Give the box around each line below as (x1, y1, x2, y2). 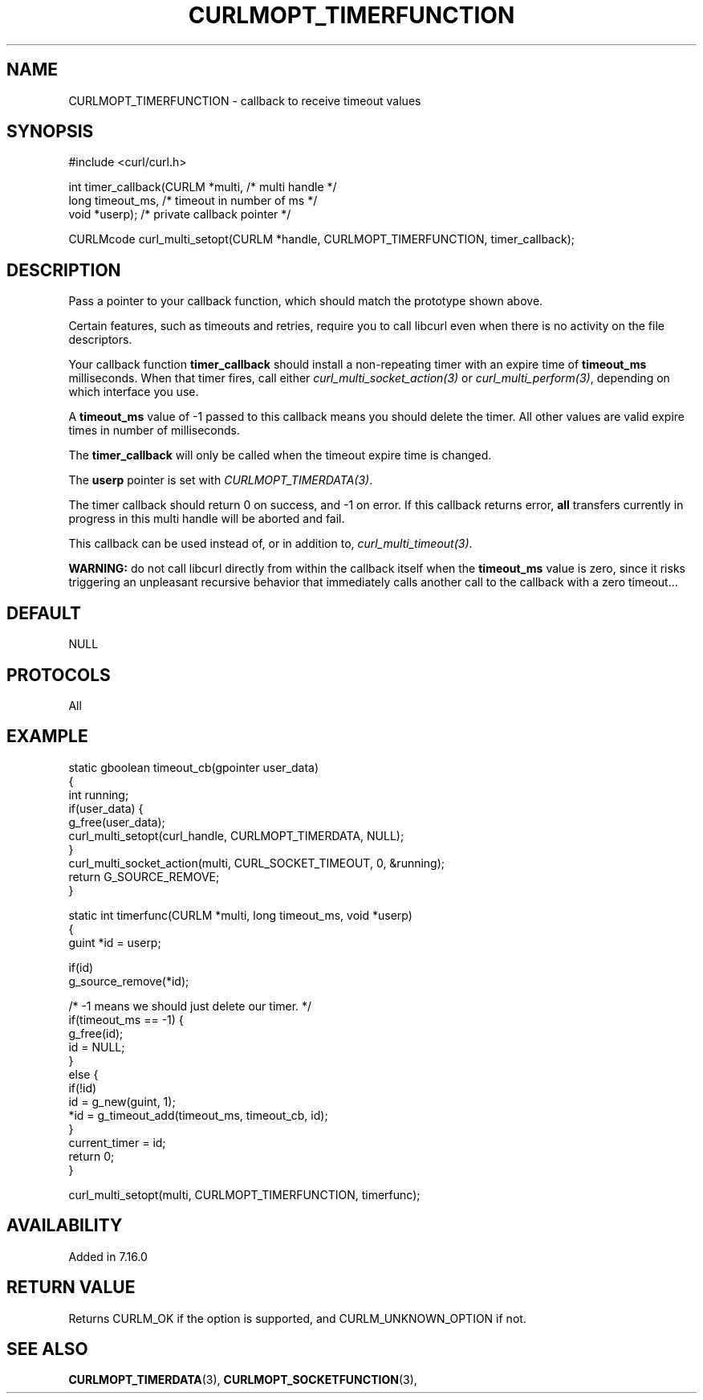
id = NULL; (68, 1039, 125, 1054)
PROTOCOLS (6, 664, 111, 685)
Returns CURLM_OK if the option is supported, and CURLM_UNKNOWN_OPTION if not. (68, 1311, 526, 1325)
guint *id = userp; (68, 935, 161, 949)
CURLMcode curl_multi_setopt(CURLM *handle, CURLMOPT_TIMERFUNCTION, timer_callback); (68, 232, 575, 247)
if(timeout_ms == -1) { (68, 1012, 184, 1027)
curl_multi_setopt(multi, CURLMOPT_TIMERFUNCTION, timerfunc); (68, 1187, 421, 1202)
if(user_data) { (68, 801, 144, 815)
